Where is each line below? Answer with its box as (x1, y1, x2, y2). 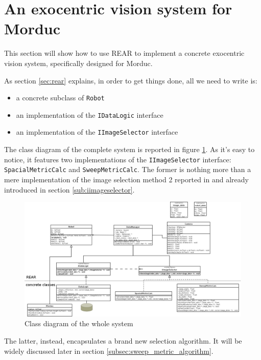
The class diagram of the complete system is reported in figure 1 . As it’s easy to (4, 144, 255, 155)
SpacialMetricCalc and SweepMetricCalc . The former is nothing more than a (4, 164, 251, 175)
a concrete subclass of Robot (16, 92, 105, 103)
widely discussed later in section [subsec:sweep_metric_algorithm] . (4, 345, 213, 356)
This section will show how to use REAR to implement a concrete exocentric (4, 48, 245, 58)
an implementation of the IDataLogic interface (16, 109, 163, 120)
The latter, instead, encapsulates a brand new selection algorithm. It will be (4, 335, 242, 346)
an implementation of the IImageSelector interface (16, 126, 178, 137)
